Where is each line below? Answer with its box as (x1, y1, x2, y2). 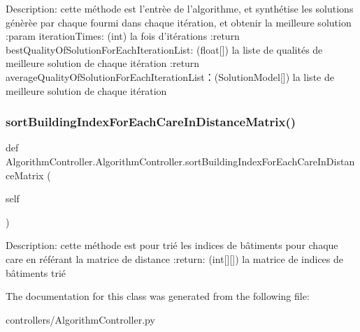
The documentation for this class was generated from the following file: (6, 289, 310, 303)
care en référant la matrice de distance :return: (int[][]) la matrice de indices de (6, 251, 344, 266)
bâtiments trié (6, 265, 66, 280)
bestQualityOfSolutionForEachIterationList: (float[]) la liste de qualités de (6, 42, 323, 56)
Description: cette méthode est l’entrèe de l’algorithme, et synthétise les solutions (6, 1, 354, 15)
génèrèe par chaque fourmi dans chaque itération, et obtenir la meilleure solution (6, 15, 352, 29)
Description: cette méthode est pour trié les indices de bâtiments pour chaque (6, 238, 338, 252)
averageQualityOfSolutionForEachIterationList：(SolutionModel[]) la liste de (6, 69, 334, 84)
